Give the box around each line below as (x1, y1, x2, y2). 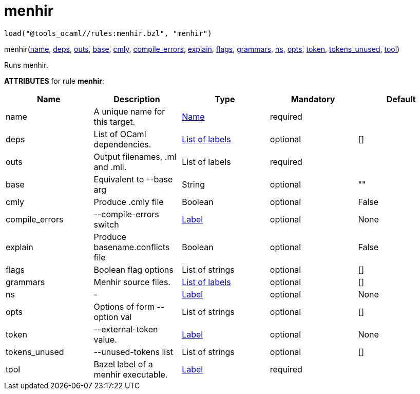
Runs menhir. (4, 60, 48, 69)
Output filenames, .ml (93, 151, 177, 162)
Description (113, 93, 160, 104)
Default (386, 93, 416, 104)
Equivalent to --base (93, 174, 173, 184)
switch (93, 219, 119, 230)
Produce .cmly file (93, 196, 164, 207)
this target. (93, 116, 136, 127)
